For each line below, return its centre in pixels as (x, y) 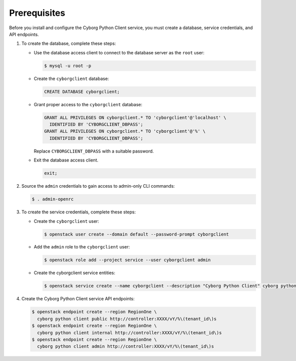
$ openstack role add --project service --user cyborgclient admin (128, 260)
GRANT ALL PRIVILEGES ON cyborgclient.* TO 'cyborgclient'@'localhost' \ (135, 118)
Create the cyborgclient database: (72, 79)
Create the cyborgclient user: (67, 221)
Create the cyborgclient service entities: (74, 273)
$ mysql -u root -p (68, 66)
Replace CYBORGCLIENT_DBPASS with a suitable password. (94, 151)
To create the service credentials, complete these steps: (78, 212)
